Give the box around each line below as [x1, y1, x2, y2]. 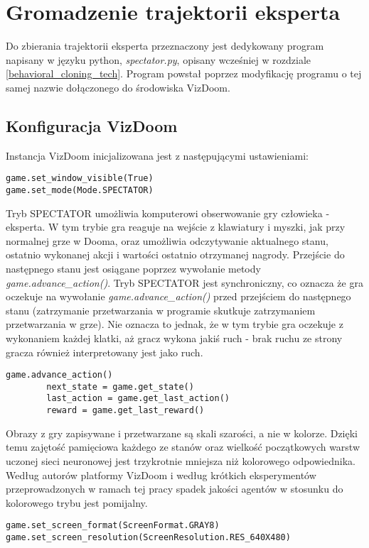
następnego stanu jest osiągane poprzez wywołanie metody [6, 261, 261, 275]
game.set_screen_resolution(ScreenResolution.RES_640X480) [6, 532, 291, 542]
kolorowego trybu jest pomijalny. [6, 495, 148, 510]
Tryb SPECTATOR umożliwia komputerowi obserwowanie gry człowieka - [6, 205, 330, 220]
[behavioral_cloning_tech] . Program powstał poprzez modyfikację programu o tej [6, 66, 362, 81]
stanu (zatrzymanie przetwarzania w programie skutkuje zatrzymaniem [6, 302, 316, 317]
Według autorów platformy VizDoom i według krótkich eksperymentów [6, 467, 316, 482]
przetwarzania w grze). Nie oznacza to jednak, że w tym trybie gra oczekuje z [6, 317, 343, 331]
